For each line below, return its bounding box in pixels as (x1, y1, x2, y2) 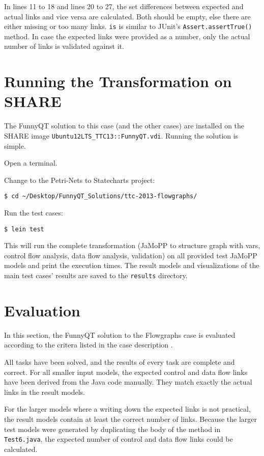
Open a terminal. (4, 157, 57, 168)
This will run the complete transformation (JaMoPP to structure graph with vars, (4, 240, 260, 251)
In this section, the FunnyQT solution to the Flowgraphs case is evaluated (4, 329, 236, 340)
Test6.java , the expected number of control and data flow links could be (4, 434, 233, 444)
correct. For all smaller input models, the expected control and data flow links (4, 366, 248, 377)
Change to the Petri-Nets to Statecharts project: (4, 174, 155, 185)
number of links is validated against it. (4, 41, 124, 51)
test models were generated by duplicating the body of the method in (4, 423, 221, 434)
